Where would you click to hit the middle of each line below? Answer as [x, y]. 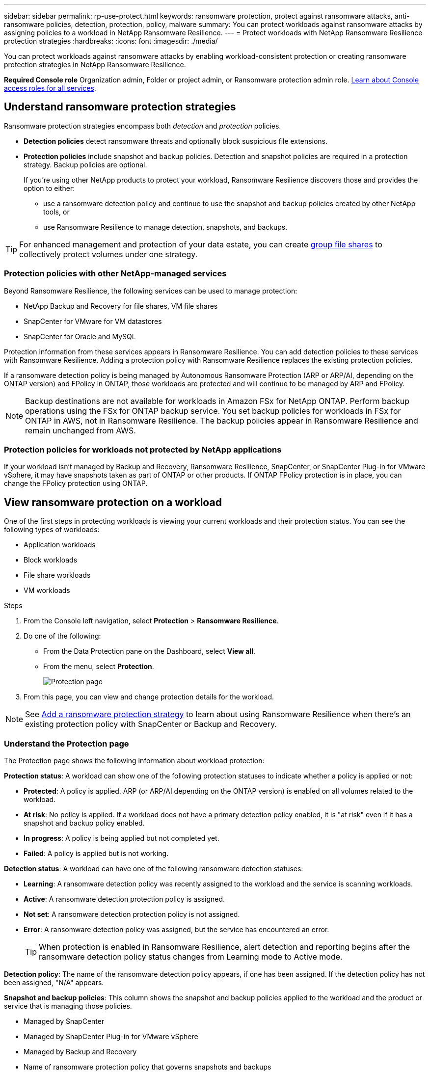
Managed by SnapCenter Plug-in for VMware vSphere [111, 1036]
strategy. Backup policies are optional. [85, 164]
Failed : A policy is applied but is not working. [96, 853]
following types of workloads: [52, 530]
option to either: [49, 188]
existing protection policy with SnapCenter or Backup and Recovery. [151, 724]
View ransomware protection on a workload [113, 502]
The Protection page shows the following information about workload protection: [134, 760]
